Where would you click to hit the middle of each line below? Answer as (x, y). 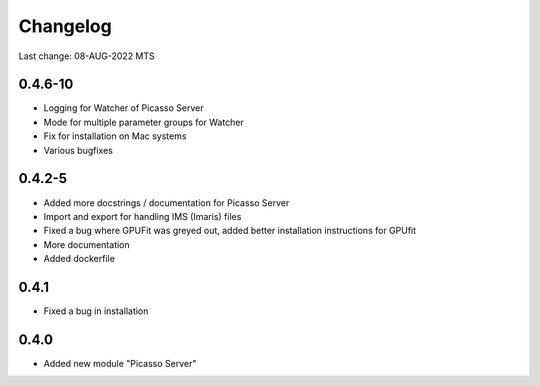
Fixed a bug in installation (96, 311)
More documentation (86, 244)
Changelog (65, 26)
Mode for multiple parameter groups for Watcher (143, 122)
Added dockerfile (79, 259)
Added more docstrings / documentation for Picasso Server (166, 202)
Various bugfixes (78, 150)
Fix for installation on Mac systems (115, 136)
